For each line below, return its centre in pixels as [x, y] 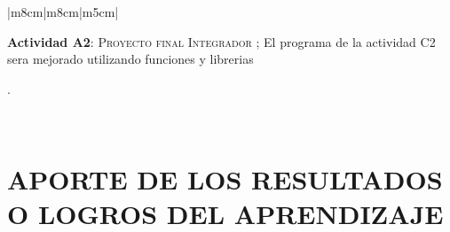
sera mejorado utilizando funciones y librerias [130, 59]
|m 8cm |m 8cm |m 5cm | [63, 12]
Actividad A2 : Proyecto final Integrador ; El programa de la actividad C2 [221, 41]
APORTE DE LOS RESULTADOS [225, 179]
